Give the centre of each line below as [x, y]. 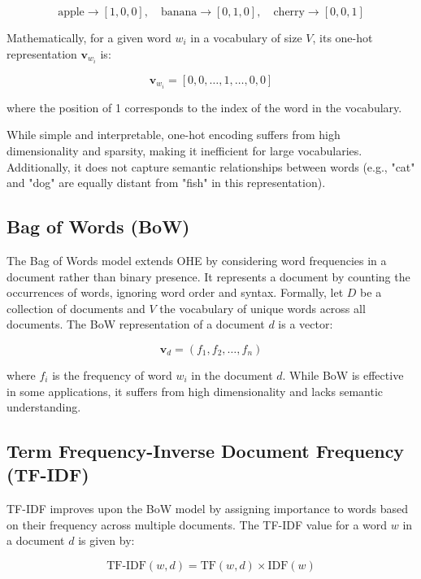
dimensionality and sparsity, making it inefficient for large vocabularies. [184, 150]
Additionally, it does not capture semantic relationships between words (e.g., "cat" [211, 166]
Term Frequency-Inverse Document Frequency [206, 451]
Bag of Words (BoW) [98, 226]
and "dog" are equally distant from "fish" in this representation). [166, 183]
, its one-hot [343, 37]
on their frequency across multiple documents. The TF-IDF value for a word [197, 524]
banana [179, 12]
